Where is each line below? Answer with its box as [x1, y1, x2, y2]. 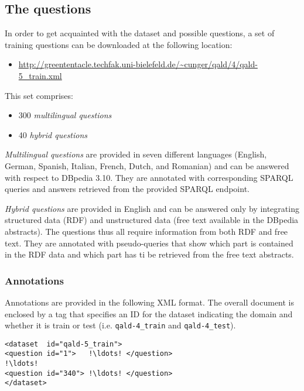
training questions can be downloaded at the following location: [5, 38, 233, 50]
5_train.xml [18, 69, 62, 81]
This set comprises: [5, 89, 73, 101]
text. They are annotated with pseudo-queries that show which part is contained [5, 236, 293, 249]
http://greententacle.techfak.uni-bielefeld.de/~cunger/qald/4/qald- [18, 58, 258, 70]
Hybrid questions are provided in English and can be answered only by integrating [5, 202, 299, 214]
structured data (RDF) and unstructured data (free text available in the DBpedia [5, 214, 299, 226]
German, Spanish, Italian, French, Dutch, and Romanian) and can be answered [5, 159, 289, 172]
